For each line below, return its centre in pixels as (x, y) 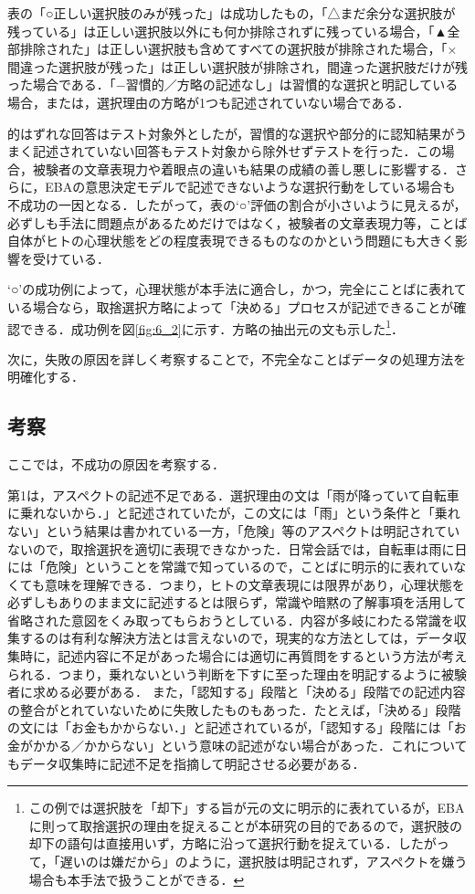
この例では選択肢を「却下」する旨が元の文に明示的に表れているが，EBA (247, 808)
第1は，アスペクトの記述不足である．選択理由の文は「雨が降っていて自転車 (233, 494)
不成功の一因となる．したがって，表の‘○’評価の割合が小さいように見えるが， (237, 204)
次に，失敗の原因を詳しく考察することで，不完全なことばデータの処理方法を (237, 358)
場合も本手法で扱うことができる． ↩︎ (137, 879)
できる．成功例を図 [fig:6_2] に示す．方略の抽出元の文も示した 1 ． (211, 327)
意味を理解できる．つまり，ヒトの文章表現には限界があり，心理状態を (254, 584)
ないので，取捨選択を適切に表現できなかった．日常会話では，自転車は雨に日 (237, 548)
